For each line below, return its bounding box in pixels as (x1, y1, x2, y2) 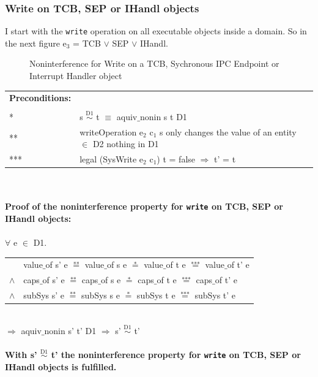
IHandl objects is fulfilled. (5, 360, 117, 373)
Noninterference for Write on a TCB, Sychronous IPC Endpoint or (29, 57, 279, 70)
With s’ (5, 348, 37, 361)
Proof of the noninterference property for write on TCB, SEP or (5, 200, 283, 213)
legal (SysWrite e (79, 153, 144, 165)
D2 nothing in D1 (92, 137, 159, 150)
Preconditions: (9, 91, 72, 104)
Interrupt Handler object (29, 69, 122, 82)
